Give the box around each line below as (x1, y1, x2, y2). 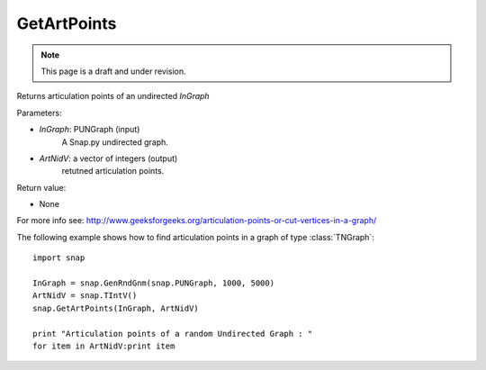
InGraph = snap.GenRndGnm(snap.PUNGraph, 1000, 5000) (32, 278, 274, 288)
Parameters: (16, 107, 62, 118)
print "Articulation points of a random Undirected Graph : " (32, 329, 313, 338)
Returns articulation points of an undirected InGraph (16, 91, 211, 102)
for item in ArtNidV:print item (32, 340, 175, 351)
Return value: (16, 182, 67, 193)
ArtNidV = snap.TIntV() (32, 291, 138, 301)
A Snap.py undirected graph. (61, 136, 168, 148)
